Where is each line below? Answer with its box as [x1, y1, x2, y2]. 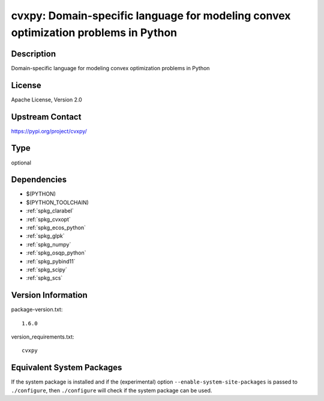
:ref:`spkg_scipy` [26, 266, 67, 273]
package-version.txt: [11, 306, 63, 313]
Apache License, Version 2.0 [11, 96, 82, 103]
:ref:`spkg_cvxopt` [26, 216, 71, 223]
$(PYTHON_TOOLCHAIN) [26, 199, 89, 206]
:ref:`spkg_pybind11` [26, 258, 76, 265]
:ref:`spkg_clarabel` [26, 207, 74, 214]
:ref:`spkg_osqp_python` [26, 249, 86, 256]
